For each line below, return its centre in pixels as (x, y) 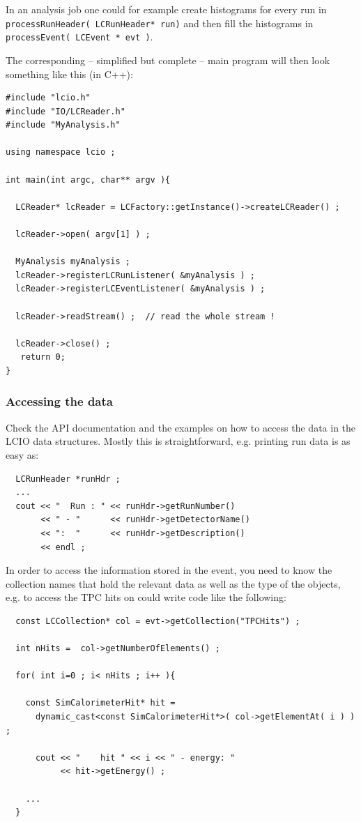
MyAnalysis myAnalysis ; (73, 262)
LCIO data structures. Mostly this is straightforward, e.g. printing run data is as (178, 441)
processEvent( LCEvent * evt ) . (79, 37)
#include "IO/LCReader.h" (66, 111)
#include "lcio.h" (48, 98)
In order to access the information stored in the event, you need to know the (169, 570)
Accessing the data (59, 401)
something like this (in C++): (69, 74)
